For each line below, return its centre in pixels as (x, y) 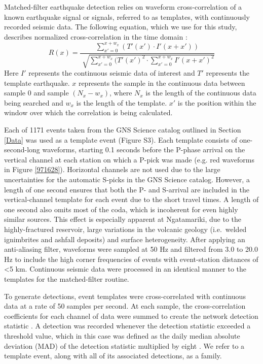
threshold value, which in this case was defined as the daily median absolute (122, 335)
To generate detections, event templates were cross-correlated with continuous (125, 296)
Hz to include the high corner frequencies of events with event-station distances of (131, 259)
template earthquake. (37, 82)
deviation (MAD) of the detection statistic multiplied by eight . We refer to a (124, 345)
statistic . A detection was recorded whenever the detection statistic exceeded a (127, 326)
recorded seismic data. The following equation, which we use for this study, (121, 27)
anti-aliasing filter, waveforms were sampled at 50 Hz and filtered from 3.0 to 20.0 (131, 249)
